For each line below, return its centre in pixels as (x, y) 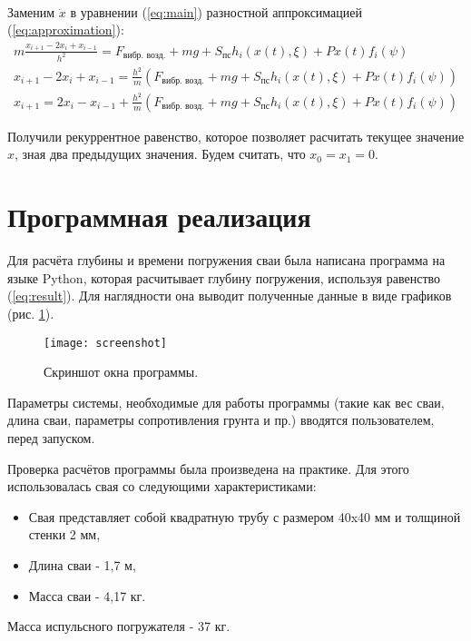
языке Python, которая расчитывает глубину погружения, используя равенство (224, 277)
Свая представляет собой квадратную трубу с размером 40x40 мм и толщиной (245, 516)
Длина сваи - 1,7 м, (82, 564)
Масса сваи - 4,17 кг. (87, 595)
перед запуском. (51, 437)
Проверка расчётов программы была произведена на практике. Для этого (208, 468)
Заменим (31, 11)
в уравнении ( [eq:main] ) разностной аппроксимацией (216, 11)
